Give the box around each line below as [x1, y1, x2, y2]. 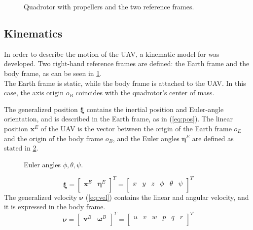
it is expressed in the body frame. [4, 201, 106, 212]
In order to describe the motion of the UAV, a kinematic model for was [4, 48, 219, 59]
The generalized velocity [4, 192, 77, 202]
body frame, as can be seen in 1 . [4, 68, 102, 78]
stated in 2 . [4, 143, 38, 153]
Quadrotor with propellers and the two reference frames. [24, 1, 194, 11]
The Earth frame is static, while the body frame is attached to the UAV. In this [4, 77, 246, 88]
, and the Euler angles [112, 133, 180, 143]
